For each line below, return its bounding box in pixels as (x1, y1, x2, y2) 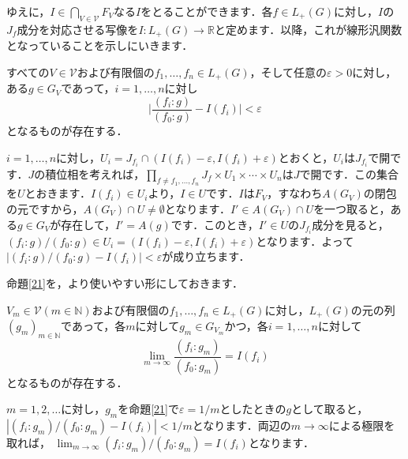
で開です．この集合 (299, 165, 399, 182)
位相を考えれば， (56, 165, 145, 182)
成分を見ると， (312, 216, 389, 232)
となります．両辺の (192, 417, 291, 434)
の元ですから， (6, 201, 84, 217)
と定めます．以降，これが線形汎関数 (214, 21, 402, 37)
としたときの (219, 401, 286, 417)
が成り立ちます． (162, 248, 250, 265)
